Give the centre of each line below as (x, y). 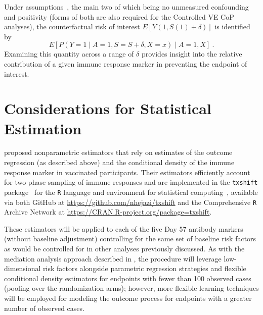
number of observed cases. (44, 308)
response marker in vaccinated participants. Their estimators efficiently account (127, 172)
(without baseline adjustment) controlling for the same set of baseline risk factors (130, 239)
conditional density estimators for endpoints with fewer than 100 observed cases (128, 278)
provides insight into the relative (192, 54)
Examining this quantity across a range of (69, 54)
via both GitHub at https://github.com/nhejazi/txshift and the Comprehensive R (130, 202)
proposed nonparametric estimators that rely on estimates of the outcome (118, 152)
